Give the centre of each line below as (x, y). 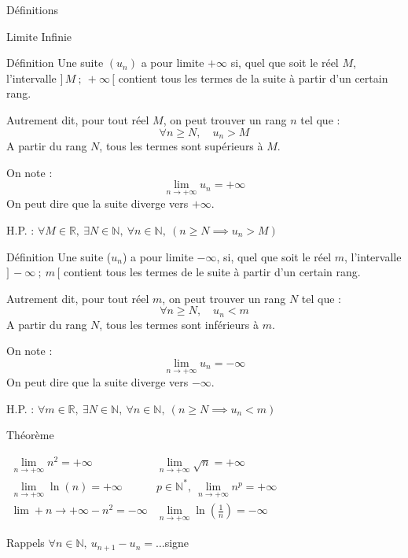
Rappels (26, 543)
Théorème (30, 435)
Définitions (33, 9)
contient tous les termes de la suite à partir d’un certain (253, 78)
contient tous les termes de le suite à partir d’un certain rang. (212, 272)
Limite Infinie (39, 36)
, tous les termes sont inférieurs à (179, 324)
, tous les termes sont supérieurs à (181, 146)
